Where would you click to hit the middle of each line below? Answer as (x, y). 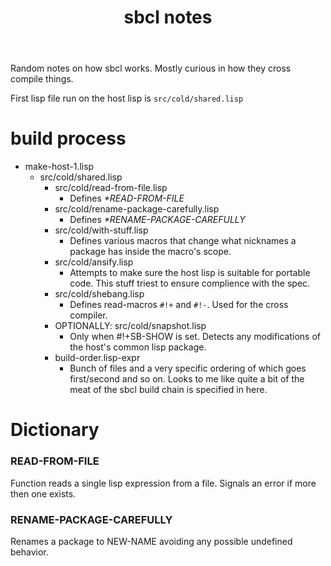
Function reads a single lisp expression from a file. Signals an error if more (163, 483)
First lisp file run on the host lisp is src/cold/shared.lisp (127, 98)
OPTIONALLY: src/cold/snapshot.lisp (130, 326)
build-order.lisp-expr (97, 358)
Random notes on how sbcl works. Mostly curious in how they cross (151, 68)
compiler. (88, 315)
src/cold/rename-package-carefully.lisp (137, 209)
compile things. (42, 79)
